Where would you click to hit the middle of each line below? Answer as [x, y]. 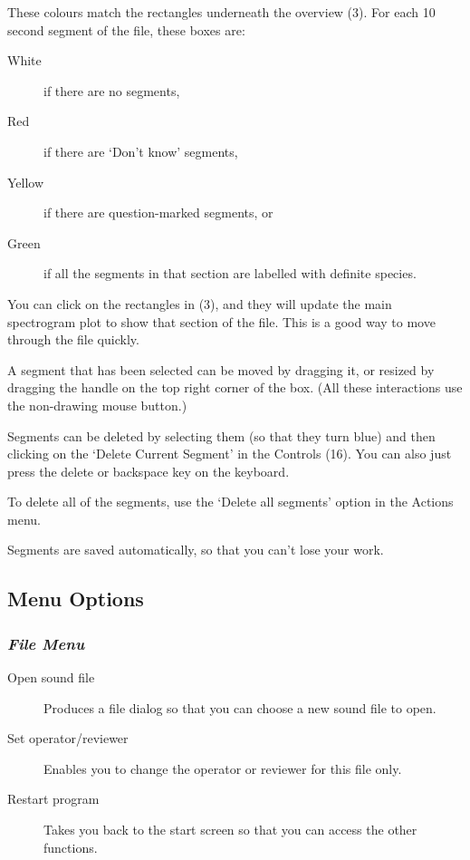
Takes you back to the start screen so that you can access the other [230, 830]
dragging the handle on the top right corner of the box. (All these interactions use [235, 387]
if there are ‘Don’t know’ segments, [141, 151]
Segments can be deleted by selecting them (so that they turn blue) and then [221, 435]
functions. [71, 847]
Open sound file [51, 677]
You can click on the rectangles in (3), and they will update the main [200, 303]
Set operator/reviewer [68, 738]
